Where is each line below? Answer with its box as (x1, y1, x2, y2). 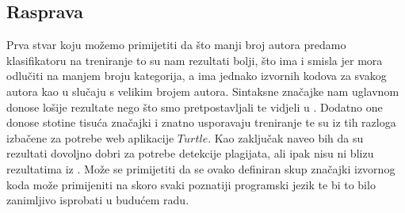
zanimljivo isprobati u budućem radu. (6, 192, 189, 208)
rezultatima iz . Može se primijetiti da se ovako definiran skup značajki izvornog (6, 160, 395, 177)
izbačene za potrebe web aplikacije (6, 129, 174, 146)
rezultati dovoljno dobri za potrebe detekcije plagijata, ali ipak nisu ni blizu (6, 145, 374, 162)
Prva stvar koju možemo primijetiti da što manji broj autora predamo (6, 36, 346, 53)
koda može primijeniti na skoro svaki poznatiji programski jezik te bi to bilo (6, 176, 376, 192)
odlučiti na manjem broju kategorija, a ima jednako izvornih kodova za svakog (6, 67, 387, 84)
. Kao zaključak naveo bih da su (208, 129, 364, 146)
